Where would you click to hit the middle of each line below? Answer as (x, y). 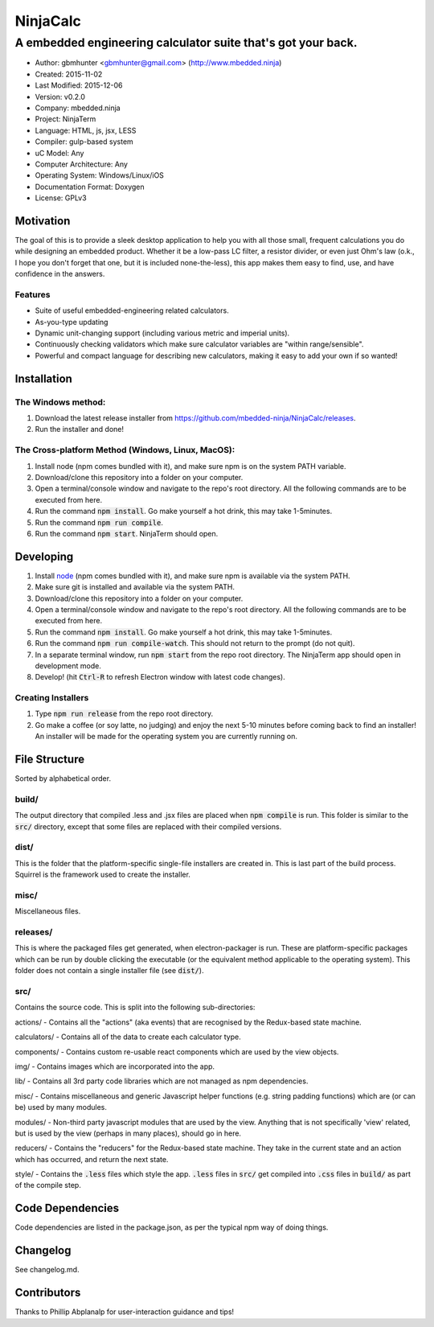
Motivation (43, 221)
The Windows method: (60, 402)
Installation (43, 378)
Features (33, 294)
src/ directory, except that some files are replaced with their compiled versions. (148, 826)
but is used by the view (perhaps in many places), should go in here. (128, 1133)
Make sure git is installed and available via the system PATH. (135, 587)
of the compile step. (48, 1185)
